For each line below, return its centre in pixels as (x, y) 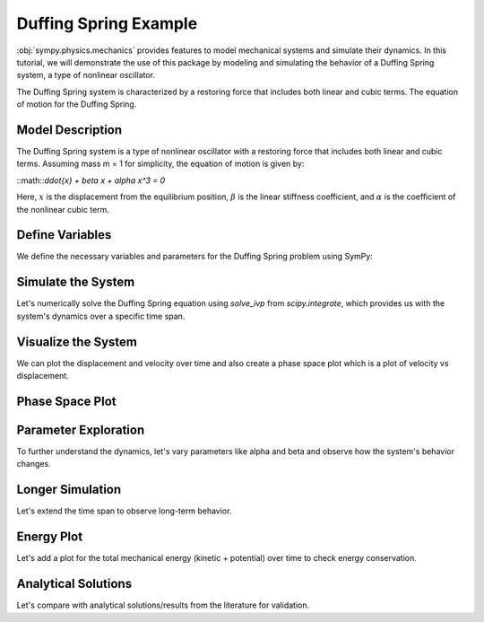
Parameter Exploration (81, 429)
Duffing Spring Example (107, 23)
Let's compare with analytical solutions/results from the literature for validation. (163, 605)
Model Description (69, 130)
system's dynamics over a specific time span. (101, 316)
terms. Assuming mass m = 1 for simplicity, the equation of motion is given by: (160, 164)
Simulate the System (76, 282)
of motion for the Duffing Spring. (77, 104)
